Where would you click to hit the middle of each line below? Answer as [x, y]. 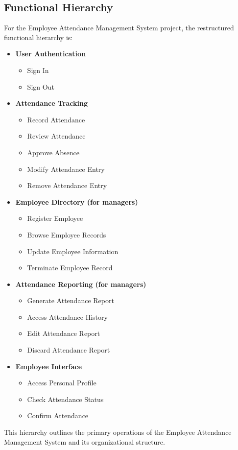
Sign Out [41, 86]
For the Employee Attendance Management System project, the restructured [119, 28]
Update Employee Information [73, 251]
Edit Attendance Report [64, 333]
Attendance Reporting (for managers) [81, 284]
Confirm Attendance [58, 415]
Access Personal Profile [62, 383]
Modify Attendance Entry [66, 169]
